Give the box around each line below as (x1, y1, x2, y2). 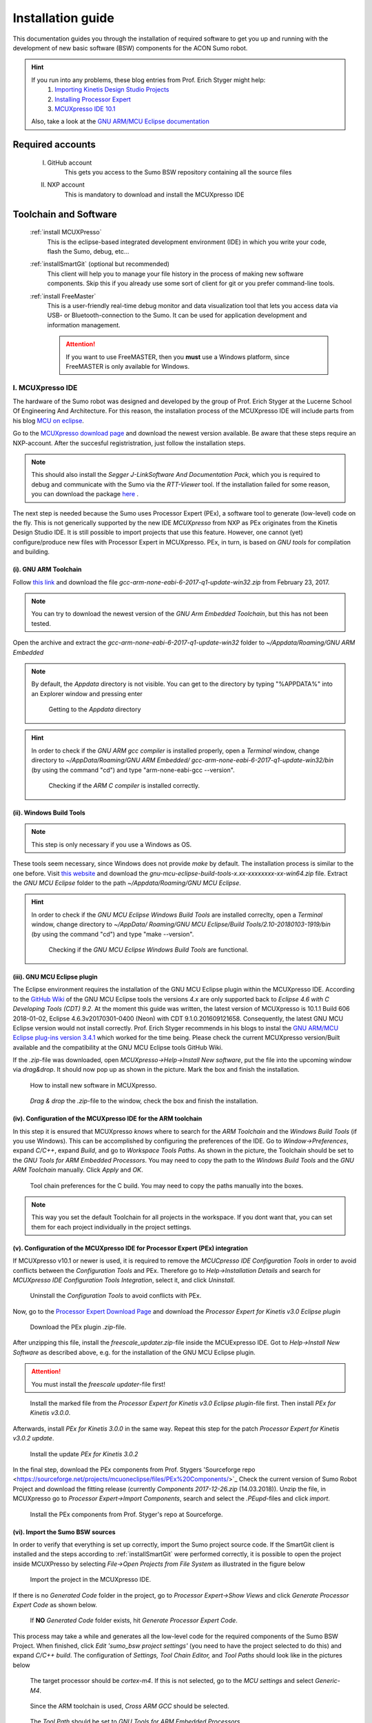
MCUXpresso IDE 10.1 (54, 104, 116, 113)
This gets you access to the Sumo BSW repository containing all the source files (64, 168, 292, 176)
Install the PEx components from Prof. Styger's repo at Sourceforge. (30, 1510, 223, 1518)
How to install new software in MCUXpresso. (30, 1081, 157, 1089)
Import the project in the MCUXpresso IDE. (30, 1576, 152, 1584)
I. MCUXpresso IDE (12, 383, 78, 392)
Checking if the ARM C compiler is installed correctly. (48, 782, 200, 790)
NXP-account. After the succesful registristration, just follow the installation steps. (12, 438, 246, 447)
